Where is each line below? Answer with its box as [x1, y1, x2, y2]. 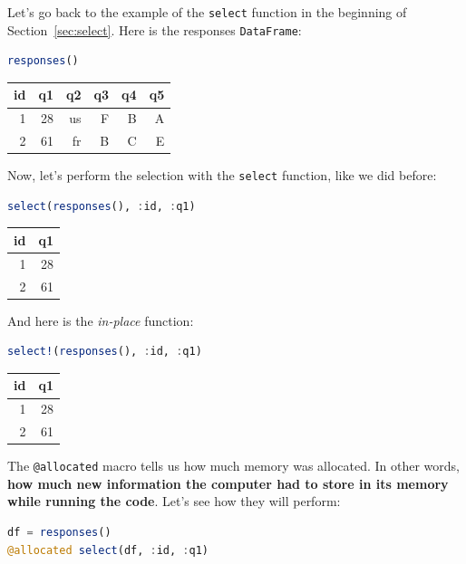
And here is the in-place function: [7, 311, 194, 330]
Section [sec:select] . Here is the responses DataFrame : [7, 20, 302, 39]
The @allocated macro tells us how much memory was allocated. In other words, [7, 456, 460, 475]
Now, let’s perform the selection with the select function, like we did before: [7, 166, 437, 185]
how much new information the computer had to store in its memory [7, 473, 449, 492]
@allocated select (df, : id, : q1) [7, 543, 209, 557]
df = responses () [7, 526, 112, 540]
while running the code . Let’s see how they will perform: [7, 492, 341, 511]
